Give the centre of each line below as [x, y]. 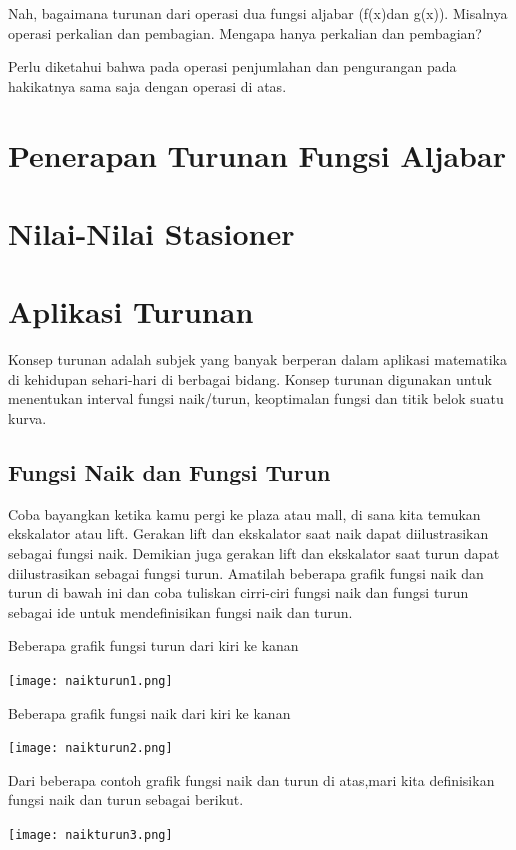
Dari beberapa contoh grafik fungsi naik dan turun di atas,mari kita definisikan [251, 779]
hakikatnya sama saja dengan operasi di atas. [147, 85]
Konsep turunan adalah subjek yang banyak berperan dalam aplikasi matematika [257, 359]
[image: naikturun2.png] [90, 748]
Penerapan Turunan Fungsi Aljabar [257, 154]
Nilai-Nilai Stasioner [151, 232]
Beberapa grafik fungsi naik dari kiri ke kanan [149, 712]
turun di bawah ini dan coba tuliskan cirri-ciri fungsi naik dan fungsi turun [238, 592]
